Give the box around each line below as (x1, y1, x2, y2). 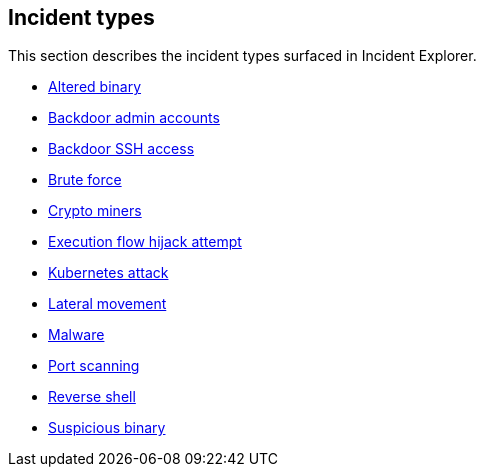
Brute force (48, 171, 122, 189)
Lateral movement (48, 295, 167, 313)
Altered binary (48, 78, 142, 96)
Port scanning (48, 357, 140, 375)
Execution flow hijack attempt (48, 233, 242, 251)
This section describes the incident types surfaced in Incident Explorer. (8, 47, 477, 65)
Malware (48, 326, 105, 344)
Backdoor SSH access (48, 140, 195, 158)
